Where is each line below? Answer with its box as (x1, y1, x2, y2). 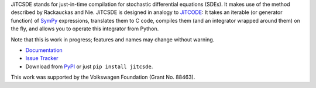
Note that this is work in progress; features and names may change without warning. (11, 36, 215, 43)
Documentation (25, 47, 63, 54)
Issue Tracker (25, 55, 59, 62)
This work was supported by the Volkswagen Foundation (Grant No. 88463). (11, 73, 195, 81)
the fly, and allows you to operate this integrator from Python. (11, 25, 159, 32)
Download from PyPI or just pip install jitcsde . (25, 63, 153, 70)
